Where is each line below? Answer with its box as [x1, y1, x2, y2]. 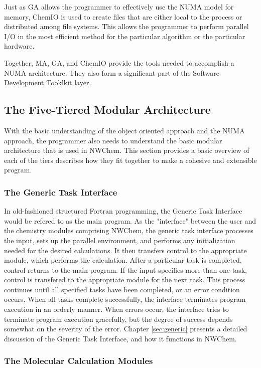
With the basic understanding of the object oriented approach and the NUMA [4, 125, 245, 135]
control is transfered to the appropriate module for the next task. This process [4, 274, 245, 285]
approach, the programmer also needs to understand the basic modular [4, 135, 222, 145]
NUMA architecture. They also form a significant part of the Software [4, 67, 219, 78]
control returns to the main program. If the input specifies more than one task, [4, 264, 247, 275]
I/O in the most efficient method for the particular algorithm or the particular [4, 31, 245, 41]
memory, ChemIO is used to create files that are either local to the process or [4, 11, 242, 22]
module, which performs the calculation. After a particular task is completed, [4, 255, 242, 265]
